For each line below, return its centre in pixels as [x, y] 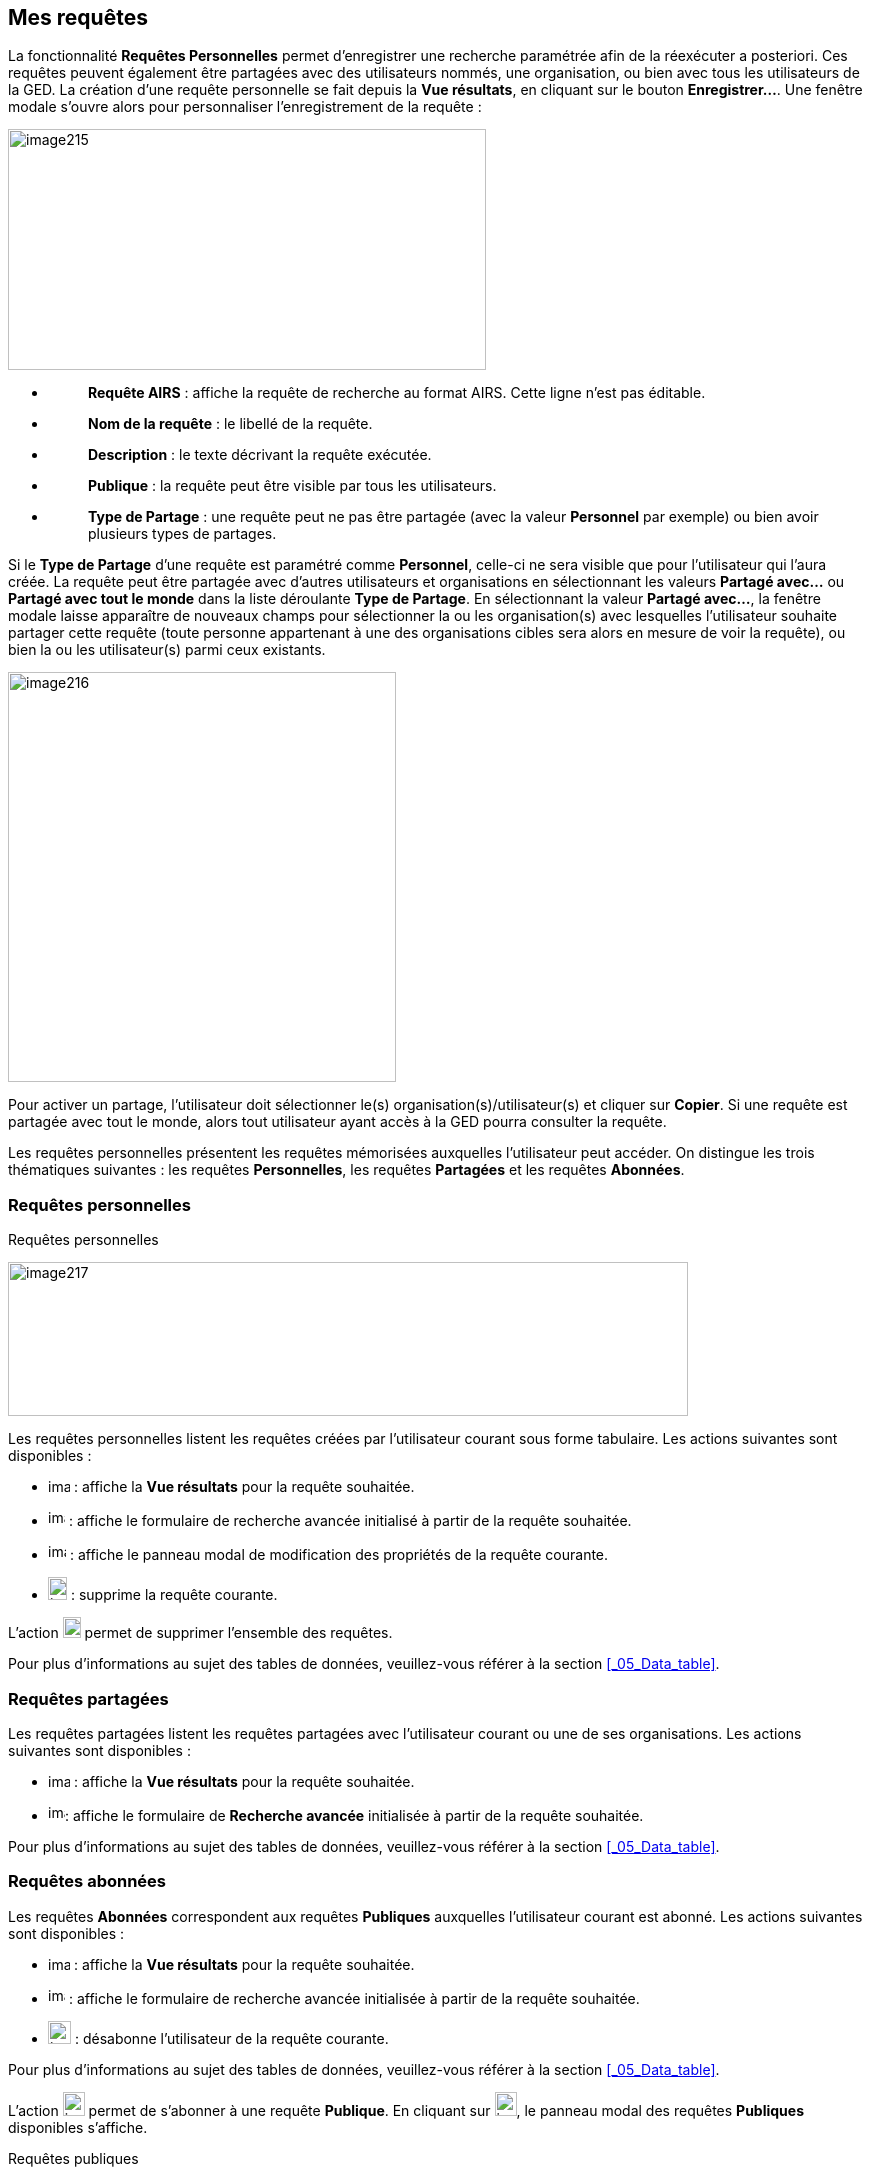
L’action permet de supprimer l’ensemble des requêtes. [200, 1633]
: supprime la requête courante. [174, 1595]
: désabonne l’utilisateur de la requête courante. [231, 2038]
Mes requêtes [78, 17]
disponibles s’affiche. [78, 2127]
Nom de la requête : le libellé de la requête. [230, 424]
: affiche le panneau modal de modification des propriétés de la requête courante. [339, 1555]
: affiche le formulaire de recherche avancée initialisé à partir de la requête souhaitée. [350, 1521]
